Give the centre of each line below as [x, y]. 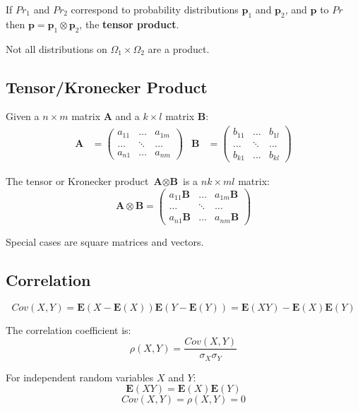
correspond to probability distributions [155, 9]
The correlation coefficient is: [68, 329]
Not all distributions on [56, 48]
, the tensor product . [129, 24]
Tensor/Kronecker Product [107, 87]
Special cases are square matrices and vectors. [105, 241]
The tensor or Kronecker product [77, 181]
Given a [23, 116]
